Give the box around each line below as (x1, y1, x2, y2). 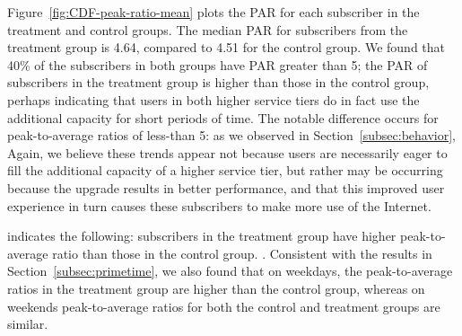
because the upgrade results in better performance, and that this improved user (7, 178, 445, 197)
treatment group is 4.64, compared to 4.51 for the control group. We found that (7, 38, 446, 57)
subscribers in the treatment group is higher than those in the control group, (7, 73, 430, 92)
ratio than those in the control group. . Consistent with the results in (52, 243, 432, 262)
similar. (7, 314, 48, 333)
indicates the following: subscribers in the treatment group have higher (7, 226, 397, 245)
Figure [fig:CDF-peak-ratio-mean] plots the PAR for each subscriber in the (7, 3, 420, 21)
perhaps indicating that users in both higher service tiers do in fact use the (7, 90, 420, 109)
